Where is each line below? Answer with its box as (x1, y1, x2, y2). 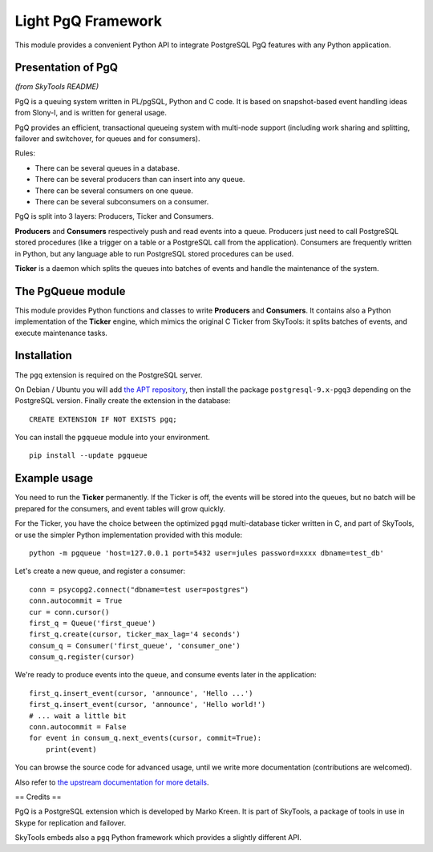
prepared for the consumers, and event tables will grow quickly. (14, 503, 226, 513)
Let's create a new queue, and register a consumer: (14, 566, 186, 576)
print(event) (45, 745, 97, 753)
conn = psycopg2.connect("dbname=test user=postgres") (29, 585, 249, 594)
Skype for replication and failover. (14, 818, 127, 827)
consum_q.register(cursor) (29, 652, 136, 661)
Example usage (14, 471, 94, 485)
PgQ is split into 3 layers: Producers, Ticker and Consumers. (14, 212, 214, 221)
